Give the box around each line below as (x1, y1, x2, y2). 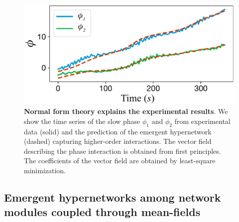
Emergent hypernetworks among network (4, 189, 221, 205)
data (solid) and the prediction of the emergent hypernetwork (24, 126, 212, 136)
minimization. (24, 165, 66, 175)
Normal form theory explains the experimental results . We (24, 106, 228, 116)
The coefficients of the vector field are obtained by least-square (24, 155, 216, 166)
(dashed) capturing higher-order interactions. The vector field (24, 136, 212, 146)
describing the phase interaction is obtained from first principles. (24, 145, 221, 156)
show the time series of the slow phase (24, 115, 140, 126)
